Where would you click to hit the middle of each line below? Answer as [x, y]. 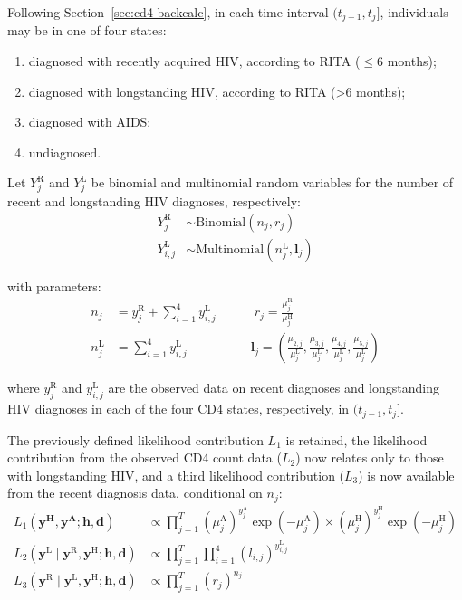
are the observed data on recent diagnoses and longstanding [274, 388]
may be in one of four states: [87, 30]
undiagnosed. [65, 152]
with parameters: [54, 286]
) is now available [406, 475]
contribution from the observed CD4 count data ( [144, 457]
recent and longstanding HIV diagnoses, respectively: [154, 201]
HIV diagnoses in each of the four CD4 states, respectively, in [178, 409]
